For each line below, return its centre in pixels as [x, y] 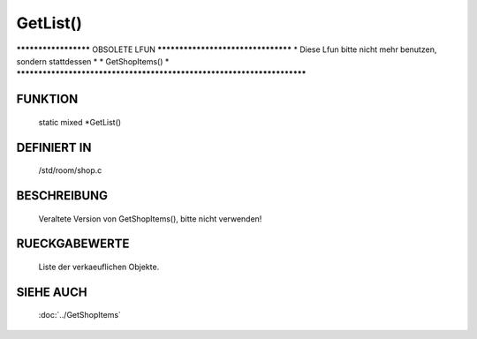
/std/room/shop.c [70, 170]
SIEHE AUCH [52, 292]
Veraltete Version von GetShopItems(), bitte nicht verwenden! [150, 218]
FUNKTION [47, 99]
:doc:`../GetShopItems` [79, 315]
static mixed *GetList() [80, 122]
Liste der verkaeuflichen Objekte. [99, 267]
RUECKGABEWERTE [73, 244]
